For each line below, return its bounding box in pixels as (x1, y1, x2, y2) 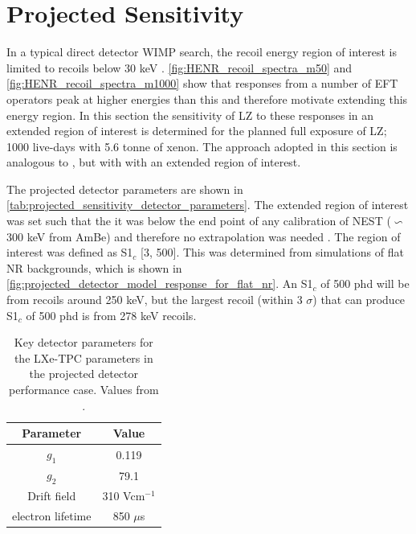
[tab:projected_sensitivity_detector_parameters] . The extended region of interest (6, 196, 409, 213)
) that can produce (312, 291, 406, 308)
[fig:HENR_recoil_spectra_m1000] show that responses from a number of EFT (6, 75, 398, 92)
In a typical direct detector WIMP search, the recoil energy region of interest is (6, 43, 397, 60)
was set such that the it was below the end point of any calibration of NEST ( (6, 212, 391, 229)
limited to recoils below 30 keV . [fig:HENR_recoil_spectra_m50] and (6, 59, 353, 76)
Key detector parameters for (14, 334, 153, 351)
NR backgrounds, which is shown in (6, 259, 182, 276)
